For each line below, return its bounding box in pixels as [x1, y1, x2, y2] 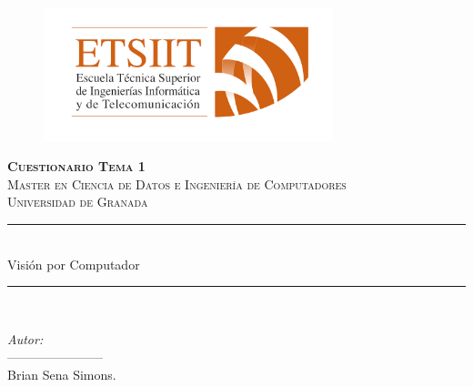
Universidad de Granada [7, 192, 148, 211]
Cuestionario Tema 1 [7, 157, 146, 176]
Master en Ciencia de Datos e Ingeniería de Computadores [7, 174, 347, 193]
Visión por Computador [7, 254, 140, 273]
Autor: [7, 329, 44, 348]
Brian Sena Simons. [7, 364, 116, 383]
